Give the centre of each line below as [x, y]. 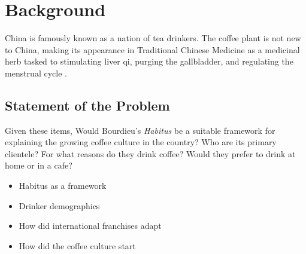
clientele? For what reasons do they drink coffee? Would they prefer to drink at [150, 153]
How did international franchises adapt [90, 226]
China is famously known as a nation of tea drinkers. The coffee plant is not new [153, 38]
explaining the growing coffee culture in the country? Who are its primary [141, 142]
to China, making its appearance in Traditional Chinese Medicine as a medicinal [152, 49]
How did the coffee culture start [77, 245]
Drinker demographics [59, 205]
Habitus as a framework [63, 186]
